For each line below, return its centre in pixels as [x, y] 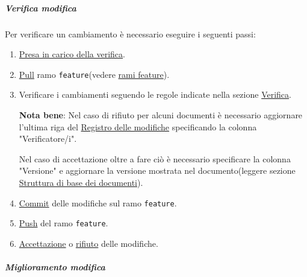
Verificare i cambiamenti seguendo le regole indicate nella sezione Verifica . [155, 94]
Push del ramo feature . [64, 223]
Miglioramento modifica [55, 267]
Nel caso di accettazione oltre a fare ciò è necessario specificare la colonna [155, 158]
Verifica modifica [41, 8]
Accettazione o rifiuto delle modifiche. [88, 243]
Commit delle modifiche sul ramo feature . [98, 202]
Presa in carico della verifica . [72, 54]
